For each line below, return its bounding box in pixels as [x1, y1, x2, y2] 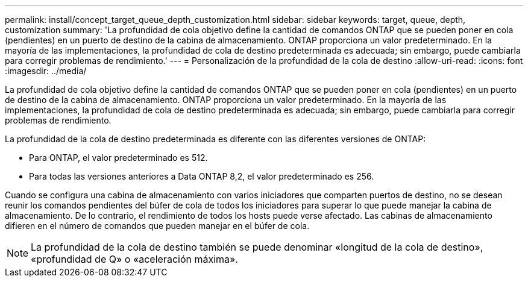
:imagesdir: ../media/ [5, 66, 87, 76]
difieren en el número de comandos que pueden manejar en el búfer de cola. [5, 221, 310, 231]
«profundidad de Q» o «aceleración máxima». [31, 253, 238, 265]
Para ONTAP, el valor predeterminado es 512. [29, 152, 208, 163]
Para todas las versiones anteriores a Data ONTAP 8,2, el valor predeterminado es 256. [29, 171, 374, 181]
